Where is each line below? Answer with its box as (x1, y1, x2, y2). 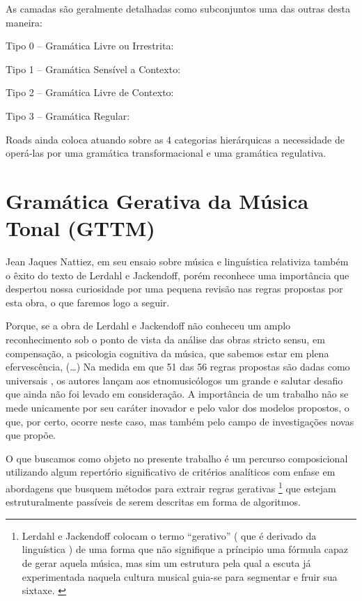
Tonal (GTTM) (6, 214, 155, 242)
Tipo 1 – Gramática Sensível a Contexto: (6, 61, 181, 76)
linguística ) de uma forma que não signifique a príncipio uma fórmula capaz (22, 542, 348, 556)
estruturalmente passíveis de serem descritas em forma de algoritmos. (6, 494, 301, 509)
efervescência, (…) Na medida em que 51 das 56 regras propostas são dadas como (6, 359, 350, 374)
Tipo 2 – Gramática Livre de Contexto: (6, 85, 174, 100)
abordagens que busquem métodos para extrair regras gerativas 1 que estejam (6, 478, 336, 495)
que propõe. (6, 428, 56, 442)
